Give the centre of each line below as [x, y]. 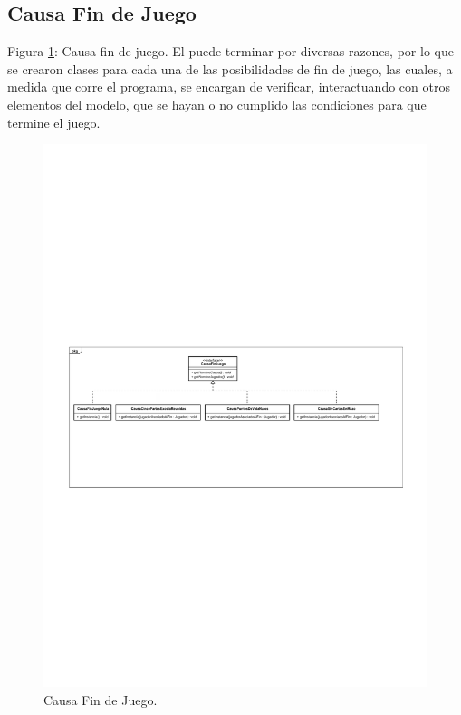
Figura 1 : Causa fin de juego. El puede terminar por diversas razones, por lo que [230, 51]
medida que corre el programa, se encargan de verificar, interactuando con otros [229, 87]
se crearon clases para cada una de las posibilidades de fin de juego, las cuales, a [230, 68]
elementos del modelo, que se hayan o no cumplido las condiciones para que [217, 104]
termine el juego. [54, 122]
